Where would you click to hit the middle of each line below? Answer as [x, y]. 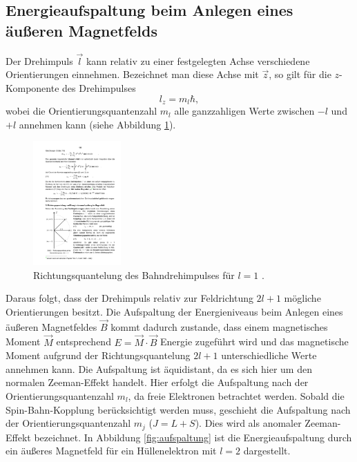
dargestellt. [267, 451]
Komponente [32, 88]
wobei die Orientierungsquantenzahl [81, 111]
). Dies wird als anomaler [248, 423]
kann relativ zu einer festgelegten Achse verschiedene [198, 60]
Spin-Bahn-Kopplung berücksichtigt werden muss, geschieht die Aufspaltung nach [178, 409]
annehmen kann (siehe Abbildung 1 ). [97, 124]
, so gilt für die [300, 74]
